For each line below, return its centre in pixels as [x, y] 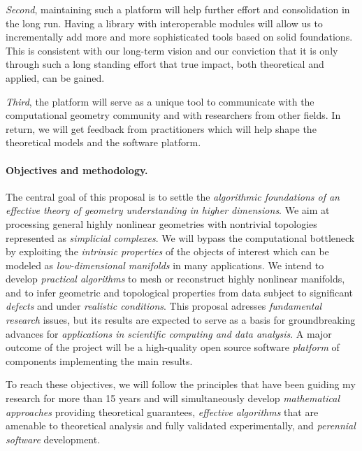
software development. [53, 439]
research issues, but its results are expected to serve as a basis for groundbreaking [181, 320]
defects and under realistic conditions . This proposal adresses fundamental [164, 306]
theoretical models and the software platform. [103, 142]
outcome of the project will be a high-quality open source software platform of [173, 347]
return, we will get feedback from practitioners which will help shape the [161, 128]
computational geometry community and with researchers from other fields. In [173, 115]
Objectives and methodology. [77, 170]
